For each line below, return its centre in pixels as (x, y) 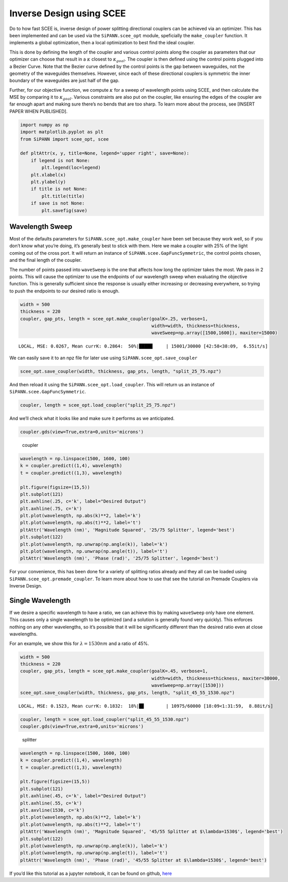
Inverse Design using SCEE (68, 13)
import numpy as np (44, 125)
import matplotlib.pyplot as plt (62, 132)
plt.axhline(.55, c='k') (51, 803)
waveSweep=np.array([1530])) (188, 686)
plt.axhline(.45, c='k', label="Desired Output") (83, 796)
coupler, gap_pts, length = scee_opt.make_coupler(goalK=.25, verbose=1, (114, 319)
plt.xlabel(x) (48, 175)
